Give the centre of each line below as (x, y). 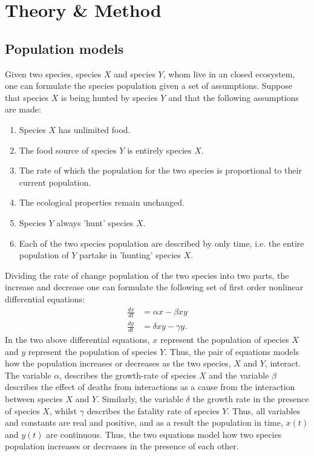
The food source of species (68, 150)
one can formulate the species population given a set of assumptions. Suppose (149, 86)
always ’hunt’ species (95, 222)
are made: (23, 109)
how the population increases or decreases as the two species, (118, 363)
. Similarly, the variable (140, 399)
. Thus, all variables (264, 410)
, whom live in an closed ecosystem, (229, 73)
